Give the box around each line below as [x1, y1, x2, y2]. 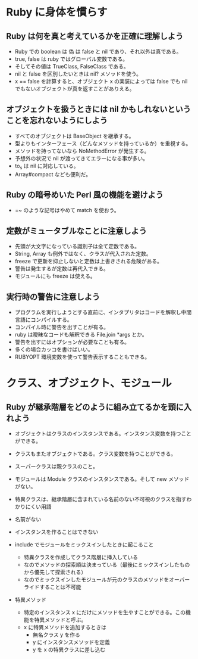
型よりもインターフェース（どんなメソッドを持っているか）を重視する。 [14, 139, 191, 147]
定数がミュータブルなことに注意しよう [6, 226, 147, 236]
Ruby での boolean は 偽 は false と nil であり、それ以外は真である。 [14, 48, 182, 55]
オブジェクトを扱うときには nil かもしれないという [6, 104, 191, 114]
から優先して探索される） [23, 568, 87, 576]
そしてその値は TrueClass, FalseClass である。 [14, 63, 129, 70]
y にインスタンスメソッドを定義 [32, 639, 110, 646]
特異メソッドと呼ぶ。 [34, 616, 87, 623]
